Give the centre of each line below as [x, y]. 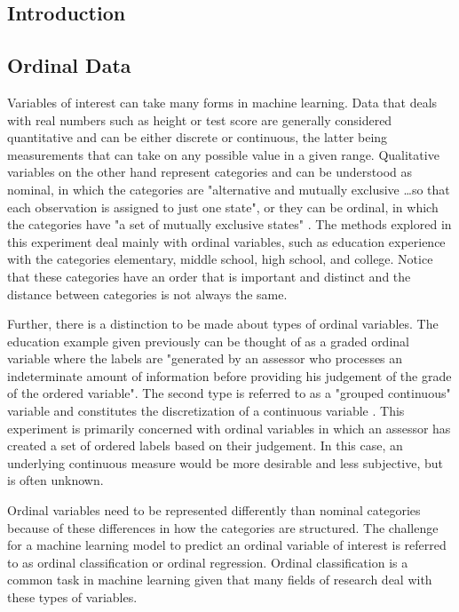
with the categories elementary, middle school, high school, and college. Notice [220, 259]
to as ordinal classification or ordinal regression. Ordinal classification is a [208, 562]
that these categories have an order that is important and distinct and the [209, 276]
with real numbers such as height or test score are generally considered [200, 119]
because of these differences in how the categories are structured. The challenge [223, 527]
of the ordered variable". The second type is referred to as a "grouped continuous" [229, 393]
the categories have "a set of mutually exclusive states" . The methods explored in [229, 224]
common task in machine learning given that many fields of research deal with [220, 580]
